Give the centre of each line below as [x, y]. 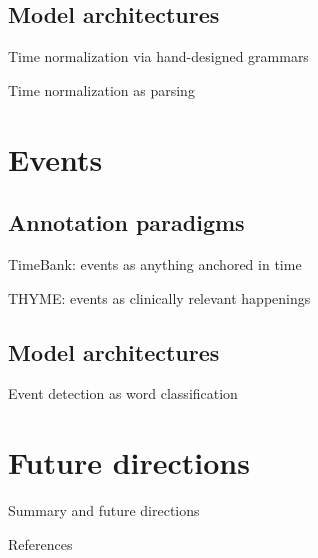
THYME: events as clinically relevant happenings [159, 297]
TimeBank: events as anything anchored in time [155, 263]
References [40, 543]
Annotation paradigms [126, 222]
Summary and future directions [104, 510]
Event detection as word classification [123, 393]
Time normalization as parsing [101, 89]
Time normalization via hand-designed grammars [158, 56]
